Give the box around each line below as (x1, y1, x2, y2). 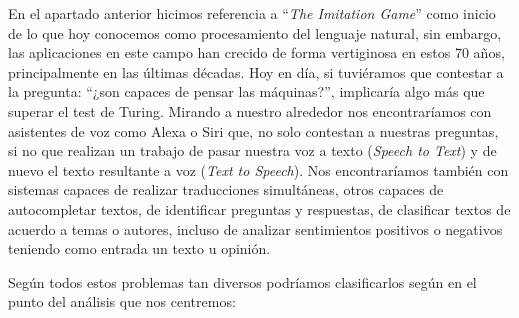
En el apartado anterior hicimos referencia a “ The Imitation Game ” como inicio (8, 3, 496, 23)
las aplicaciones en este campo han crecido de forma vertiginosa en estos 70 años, (8, 42, 505, 63)
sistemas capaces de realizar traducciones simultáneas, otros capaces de (8, 179, 444, 200)
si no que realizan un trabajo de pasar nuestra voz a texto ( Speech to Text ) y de (8, 140, 497, 161)
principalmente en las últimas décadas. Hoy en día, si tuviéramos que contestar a (8, 61, 504, 82)
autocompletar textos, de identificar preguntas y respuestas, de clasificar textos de (8, 198, 511, 219)
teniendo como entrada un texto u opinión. (8, 238, 271, 259)
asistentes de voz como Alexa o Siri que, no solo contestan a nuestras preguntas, (8, 120, 499, 141)
